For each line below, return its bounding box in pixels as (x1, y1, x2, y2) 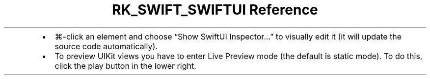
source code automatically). (54, 41, 158, 51)
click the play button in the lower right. (54, 60, 196, 71)
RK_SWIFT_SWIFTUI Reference (112, 1, 318, 18)
